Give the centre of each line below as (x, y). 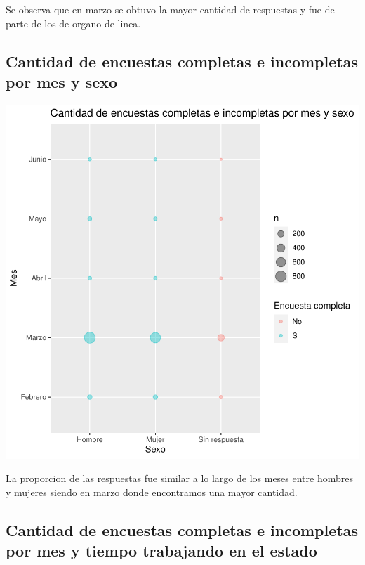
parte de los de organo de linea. (73, 23)
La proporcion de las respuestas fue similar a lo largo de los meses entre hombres (179, 478)
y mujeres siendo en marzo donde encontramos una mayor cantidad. (152, 492)
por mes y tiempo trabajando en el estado (161, 551)
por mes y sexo (62, 81)
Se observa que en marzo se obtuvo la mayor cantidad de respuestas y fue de (170, 9)
